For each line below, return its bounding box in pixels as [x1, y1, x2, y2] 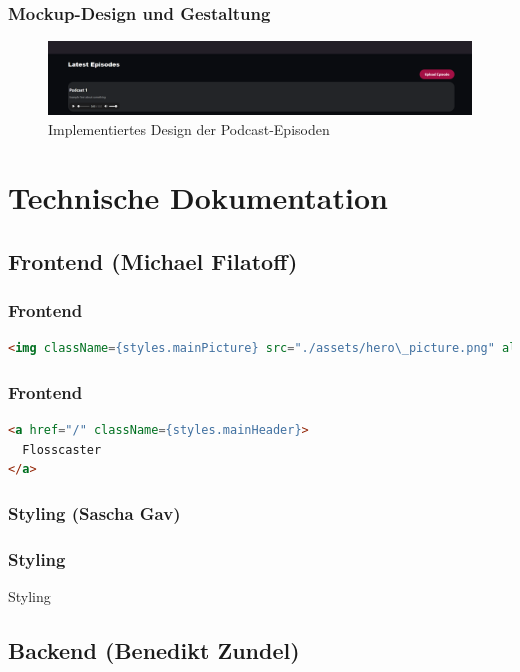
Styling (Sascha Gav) [8, 501, 181, 525]
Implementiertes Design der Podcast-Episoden [48, 118, 330, 139]
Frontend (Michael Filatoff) [8, 245, 298, 276]
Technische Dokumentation [8, 177, 388, 218]
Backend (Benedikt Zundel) [8, 635, 300, 666]
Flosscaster [22, 442, 102, 457]
